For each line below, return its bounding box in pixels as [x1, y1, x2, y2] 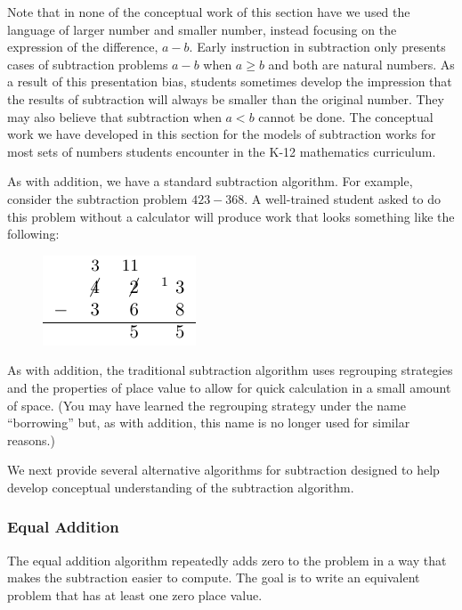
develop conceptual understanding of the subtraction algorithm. [7, 477, 354, 496]
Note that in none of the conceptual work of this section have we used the [7, 3, 410, 20]
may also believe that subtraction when [7, 107, 222, 126]
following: [7, 224, 60, 243]
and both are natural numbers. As [268, 54, 455, 73]
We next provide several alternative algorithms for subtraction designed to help [7, 460, 440, 479]
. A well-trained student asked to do [244, 189, 441, 207]
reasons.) [7, 430, 55, 449]
